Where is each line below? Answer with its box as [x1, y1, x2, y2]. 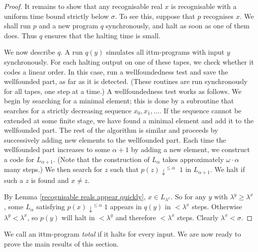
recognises [203, 10, 234, 21]
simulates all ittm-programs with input [106, 47, 225, 57]
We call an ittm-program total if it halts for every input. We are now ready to [4, 229, 241, 239]
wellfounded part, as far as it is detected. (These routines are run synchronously [4, 76, 248, 86]
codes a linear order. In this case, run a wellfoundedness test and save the [4, 66, 228, 77]
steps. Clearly [177, 212, 219, 222]
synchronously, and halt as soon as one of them [105, 20, 250, 31]
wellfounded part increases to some [4, 144, 110, 155]
